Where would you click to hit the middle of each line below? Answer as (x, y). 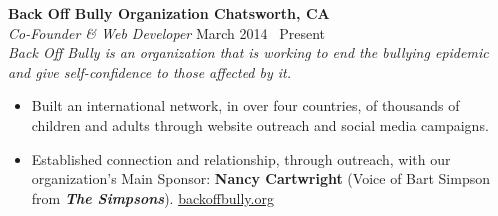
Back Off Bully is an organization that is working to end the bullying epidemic (248, 52)
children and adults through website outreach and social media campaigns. (260, 124)
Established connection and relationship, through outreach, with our (241, 158)
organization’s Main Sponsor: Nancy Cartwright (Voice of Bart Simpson (261, 178)
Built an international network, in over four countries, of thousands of (245, 105)
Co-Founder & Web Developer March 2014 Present (167, 32)
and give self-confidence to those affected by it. (150, 71)
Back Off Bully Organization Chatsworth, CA (169, 13)
